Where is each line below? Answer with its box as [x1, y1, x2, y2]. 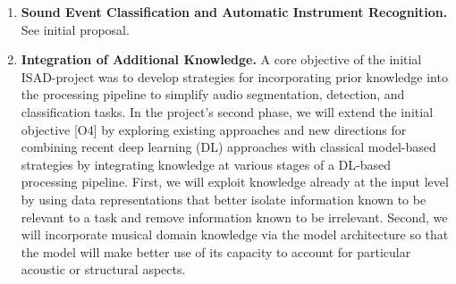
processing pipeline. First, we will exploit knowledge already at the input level [21, 172, 449, 191]
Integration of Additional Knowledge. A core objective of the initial [21, 50, 422, 69]
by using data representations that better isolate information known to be [21, 189, 426, 208]
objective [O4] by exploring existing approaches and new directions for [21, 120, 407, 138]
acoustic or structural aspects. [21, 260, 186, 279]
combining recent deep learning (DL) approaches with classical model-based [21, 138, 436, 156]
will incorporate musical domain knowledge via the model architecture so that [21, 225, 449, 244]
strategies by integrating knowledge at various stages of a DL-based [21, 155, 391, 173]
